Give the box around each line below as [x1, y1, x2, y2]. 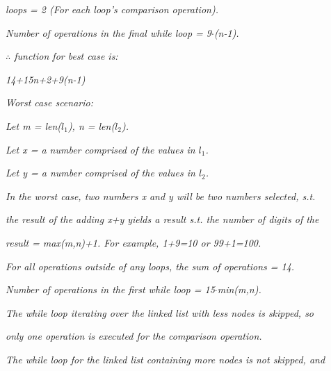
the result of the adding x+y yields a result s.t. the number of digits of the [6, 212, 319, 226]
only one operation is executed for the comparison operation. [6, 329, 262, 343]
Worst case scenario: [6, 95, 93, 110]
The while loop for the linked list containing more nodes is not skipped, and [6, 352, 325, 366]
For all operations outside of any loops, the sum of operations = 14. [6, 258, 295, 273]
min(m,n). [217, 282, 261, 297]
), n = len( [67, 118, 115, 133]
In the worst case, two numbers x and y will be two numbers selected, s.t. [6, 188, 316, 203]
